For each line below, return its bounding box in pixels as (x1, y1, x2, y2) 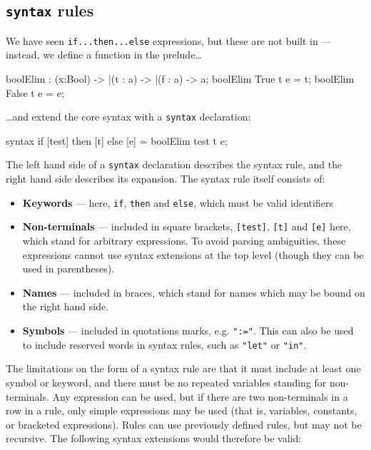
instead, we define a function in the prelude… (6, 47, 202, 62)
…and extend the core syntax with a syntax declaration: (6, 109, 251, 124)
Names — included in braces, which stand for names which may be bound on (22, 285, 365, 300)
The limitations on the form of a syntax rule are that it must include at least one (6, 361, 361, 376)
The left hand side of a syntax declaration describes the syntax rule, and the (6, 157, 342, 172)
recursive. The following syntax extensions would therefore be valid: (6, 431, 302, 446)
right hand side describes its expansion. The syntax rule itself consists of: (6, 171, 325, 186)
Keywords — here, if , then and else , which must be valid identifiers (22, 195, 333, 210)
